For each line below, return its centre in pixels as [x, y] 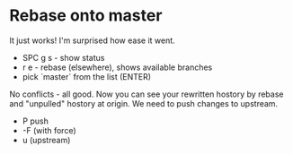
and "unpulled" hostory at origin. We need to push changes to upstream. [144, 103]
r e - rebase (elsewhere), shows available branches [117, 67]
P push [36, 121]
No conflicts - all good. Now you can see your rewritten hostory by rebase [146, 94]
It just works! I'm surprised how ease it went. [92, 40]
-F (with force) [49, 130]
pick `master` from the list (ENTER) [86, 76]
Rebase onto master [86, 16]
